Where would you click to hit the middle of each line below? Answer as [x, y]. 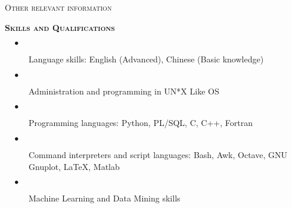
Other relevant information [58, 7]
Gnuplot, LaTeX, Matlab [74, 166]
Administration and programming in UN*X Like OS [124, 91]
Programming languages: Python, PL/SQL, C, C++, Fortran [141, 123]
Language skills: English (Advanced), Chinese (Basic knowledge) [146, 59]
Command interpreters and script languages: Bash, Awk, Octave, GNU [158, 154]
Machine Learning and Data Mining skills [105, 198]
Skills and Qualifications [60, 27]
